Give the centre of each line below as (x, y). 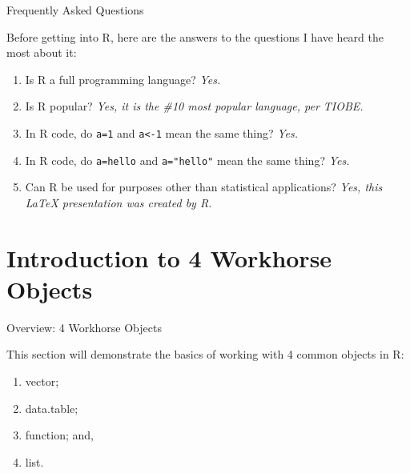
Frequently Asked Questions (75, 10)
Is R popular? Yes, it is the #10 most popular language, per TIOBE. (194, 106)
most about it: (42, 52)
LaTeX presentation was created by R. (119, 202)
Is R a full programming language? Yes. (123, 79)
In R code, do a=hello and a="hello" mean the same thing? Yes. (187, 160)
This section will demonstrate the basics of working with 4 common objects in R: (205, 354)
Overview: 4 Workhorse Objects (84, 327)
